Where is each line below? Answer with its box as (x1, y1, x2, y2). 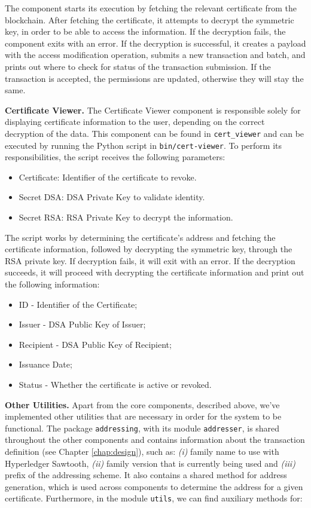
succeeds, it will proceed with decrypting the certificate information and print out (5, 266, 304, 279)
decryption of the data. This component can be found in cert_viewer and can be (5, 127, 304, 139)
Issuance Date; (19, 358, 72, 371)
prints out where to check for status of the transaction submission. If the (5, 60, 271, 72)
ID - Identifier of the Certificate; (19, 298, 138, 310)
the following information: (5, 278, 100, 290)
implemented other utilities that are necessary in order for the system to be (5, 410, 282, 423)
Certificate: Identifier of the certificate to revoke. (19, 170, 197, 183)
